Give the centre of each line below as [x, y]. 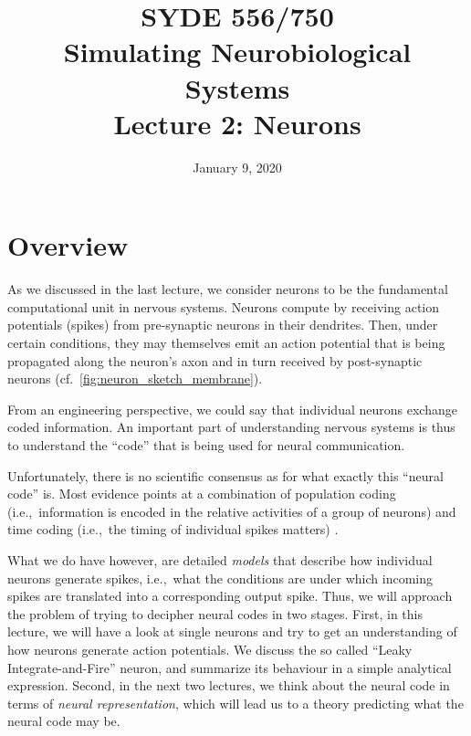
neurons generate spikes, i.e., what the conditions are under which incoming [220, 578]
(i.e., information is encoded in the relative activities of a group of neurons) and [232, 511]
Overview [68, 245]
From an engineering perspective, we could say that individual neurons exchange [232, 409]
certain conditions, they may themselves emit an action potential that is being [226, 342]
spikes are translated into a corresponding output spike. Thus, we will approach [230, 596]
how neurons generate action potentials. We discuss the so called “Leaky [210, 649]
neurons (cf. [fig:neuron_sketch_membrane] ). [135, 379]
